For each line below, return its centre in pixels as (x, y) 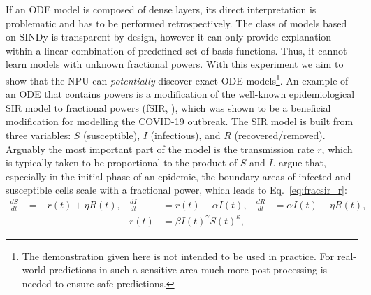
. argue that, (299, 163)
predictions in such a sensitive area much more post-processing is (188, 269)
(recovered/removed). (280, 135)
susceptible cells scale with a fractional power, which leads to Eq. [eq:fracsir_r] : (176, 190)
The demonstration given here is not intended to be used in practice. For (178, 256)
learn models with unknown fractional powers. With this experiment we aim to (175, 64)
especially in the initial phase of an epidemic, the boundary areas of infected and (179, 176)
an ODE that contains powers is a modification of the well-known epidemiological (180, 94)
